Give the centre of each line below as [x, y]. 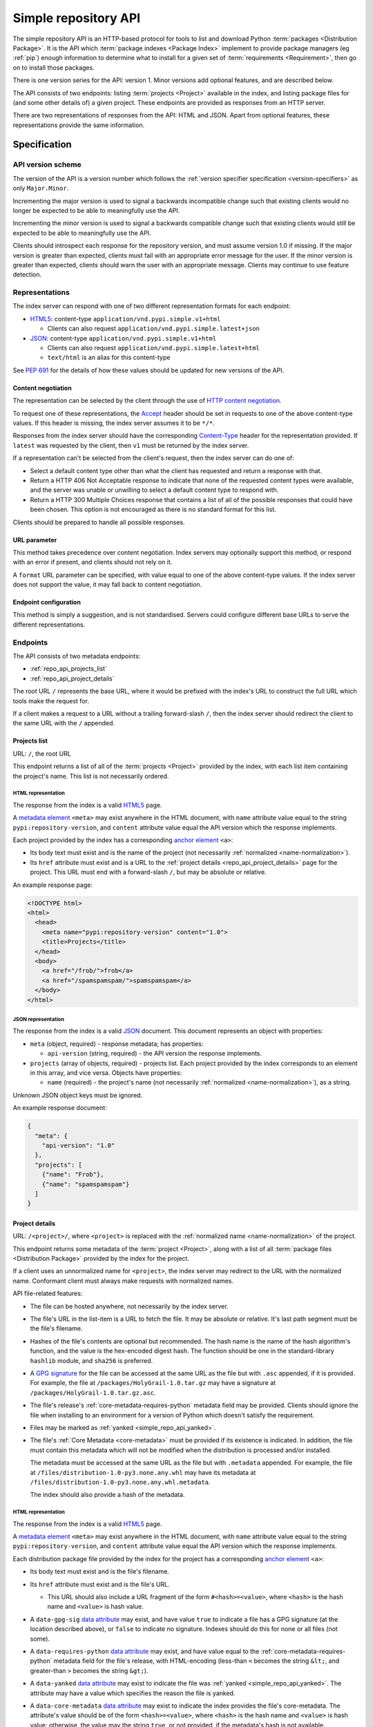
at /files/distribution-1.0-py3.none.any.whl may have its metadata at [143, 1472]
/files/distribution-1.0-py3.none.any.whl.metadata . [120, 1482]
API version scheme [47, 164]
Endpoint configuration [47, 602]
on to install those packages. [54, 67]
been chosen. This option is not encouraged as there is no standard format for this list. [153, 509]
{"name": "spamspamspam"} [86, 1184]
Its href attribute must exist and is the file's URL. [100, 1584]
